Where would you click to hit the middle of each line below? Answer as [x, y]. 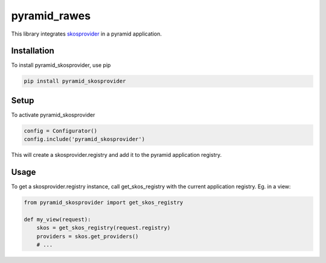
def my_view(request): [57, 219]
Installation [33, 51]
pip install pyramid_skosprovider [75, 81]
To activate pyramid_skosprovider [53, 115]
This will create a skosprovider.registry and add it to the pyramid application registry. [117, 155]
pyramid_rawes [51, 16]
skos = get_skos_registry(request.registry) [104, 228]
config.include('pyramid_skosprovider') [84, 139]
